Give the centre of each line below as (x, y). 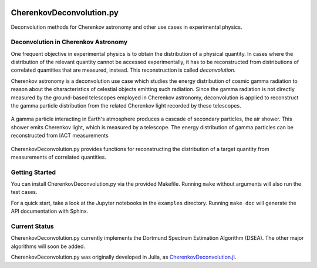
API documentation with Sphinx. (50, 211)
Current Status (32, 226)
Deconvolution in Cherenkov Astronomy (69, 42)
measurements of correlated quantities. (59, 157)
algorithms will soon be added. (48, 246)
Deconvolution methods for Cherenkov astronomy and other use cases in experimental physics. (127, 27)
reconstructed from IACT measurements (60, 136)
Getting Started (33, 172)
